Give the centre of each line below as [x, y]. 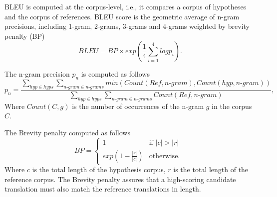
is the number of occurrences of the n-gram [138, 106]
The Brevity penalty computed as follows [67, 132]
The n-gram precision [37, 74]
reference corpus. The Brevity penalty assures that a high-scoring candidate [120, 179]
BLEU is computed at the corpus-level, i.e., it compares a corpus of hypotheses [126, 6]
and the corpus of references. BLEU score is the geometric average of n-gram [122, 16]
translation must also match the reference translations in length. [103, 189]
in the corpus [232, 106]
